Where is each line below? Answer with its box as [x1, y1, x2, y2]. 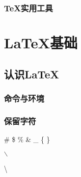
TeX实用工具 [4, 1, 53, 14]
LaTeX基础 [4, 33, 78, 53]
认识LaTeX [4, 66, 59, 81]
